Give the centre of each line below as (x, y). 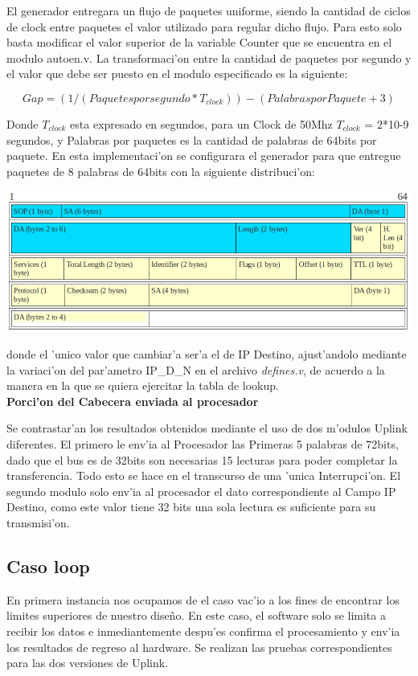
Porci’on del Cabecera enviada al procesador (133, 401)
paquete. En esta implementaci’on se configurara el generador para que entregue (204, 156)
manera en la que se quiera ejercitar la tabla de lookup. (143, 385)
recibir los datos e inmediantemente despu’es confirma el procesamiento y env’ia (203, 631)
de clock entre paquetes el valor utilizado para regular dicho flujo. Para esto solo (204, 26)
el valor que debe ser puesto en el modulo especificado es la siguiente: (177, 74)
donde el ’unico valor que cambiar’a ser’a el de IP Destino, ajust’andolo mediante (207, 354)
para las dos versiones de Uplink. (88, 663)
